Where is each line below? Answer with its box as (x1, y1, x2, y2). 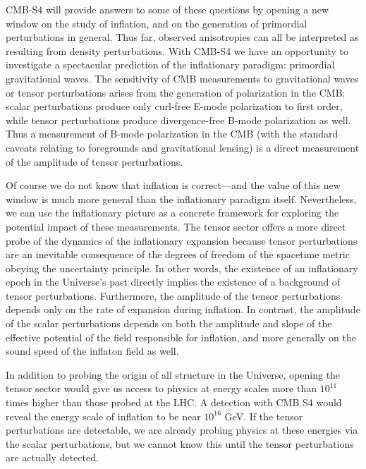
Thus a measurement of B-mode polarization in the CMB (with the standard (6, 126, 338, 141)
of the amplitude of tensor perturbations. (6, 154, 183, 169)
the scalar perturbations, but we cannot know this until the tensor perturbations (6, 436, 354, 451)
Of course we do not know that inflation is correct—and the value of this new (6, 178, 341, 193)
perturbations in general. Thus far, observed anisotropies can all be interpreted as (6, 30, 359, 44)
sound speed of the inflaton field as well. (6, 343, 179, 358)
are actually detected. (6, 450, 99, 465)
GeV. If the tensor (224, 408, 303, 423)
